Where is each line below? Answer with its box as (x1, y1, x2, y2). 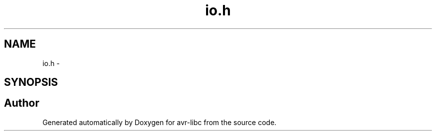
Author (4, 97, 39, 110)
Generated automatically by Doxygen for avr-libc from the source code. (42, 118, 277, 127)
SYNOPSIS (4, 76, 58, 89)
